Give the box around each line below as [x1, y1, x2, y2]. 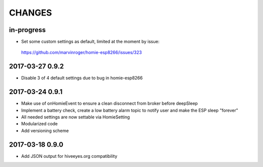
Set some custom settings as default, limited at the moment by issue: [21, 39, 160, 45]
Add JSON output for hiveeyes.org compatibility [21, 153, 118, 159]
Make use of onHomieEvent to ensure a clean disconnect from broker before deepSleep [21, 100, 198, 106]
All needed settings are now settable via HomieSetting [21, 114, 130, 120]
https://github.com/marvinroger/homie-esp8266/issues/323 [21, 50, 142, 55]
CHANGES [9, 7, 52, 18]
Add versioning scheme [21, 128, 69, 134]
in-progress [9, 26, 46, 34]
